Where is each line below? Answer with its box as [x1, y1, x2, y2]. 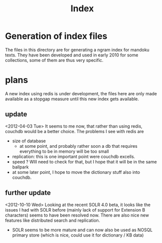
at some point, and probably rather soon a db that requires [19, 143, 138, 149]
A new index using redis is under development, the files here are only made [5, 90, 157, 96]
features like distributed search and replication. [5, 217, 100, 223]
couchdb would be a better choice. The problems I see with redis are [5, 128, 144, 134]
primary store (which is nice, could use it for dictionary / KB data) [12, 232, 144, 238]
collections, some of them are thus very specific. [5, 57, 104, 63]
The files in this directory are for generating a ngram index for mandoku [5, 47, 150, 53]
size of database [12, 138, 46, 144]
